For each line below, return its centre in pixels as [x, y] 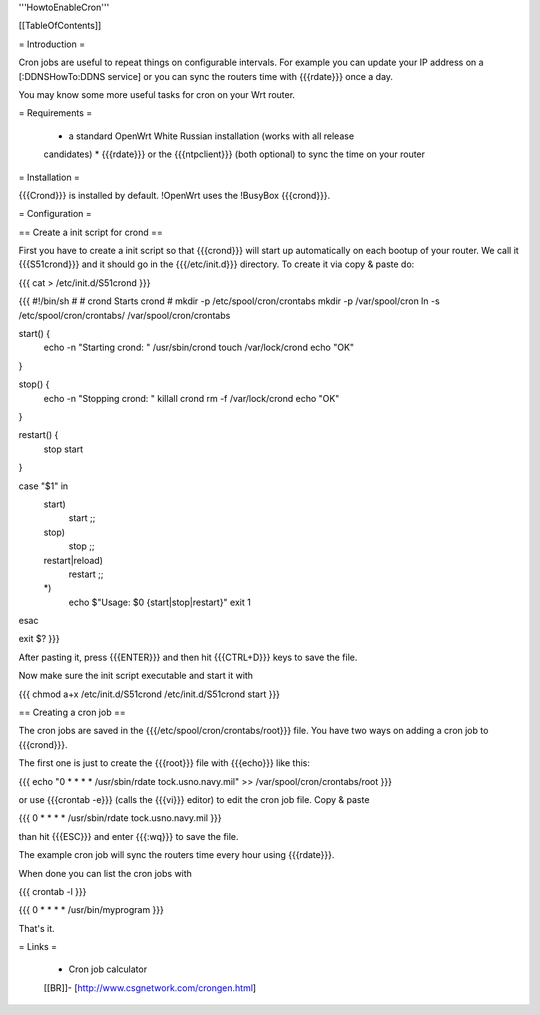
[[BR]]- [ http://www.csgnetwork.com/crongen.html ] [150, 987]
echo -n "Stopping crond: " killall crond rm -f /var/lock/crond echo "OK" [191, 398]
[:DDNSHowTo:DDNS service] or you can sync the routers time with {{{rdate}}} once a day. [206, 76]
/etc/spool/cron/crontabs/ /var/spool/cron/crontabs [124, 315]
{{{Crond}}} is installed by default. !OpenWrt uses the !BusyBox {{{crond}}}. [174, 195]
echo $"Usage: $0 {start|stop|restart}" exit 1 [160, 602]
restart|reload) [73, 560]
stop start [63, 449]
